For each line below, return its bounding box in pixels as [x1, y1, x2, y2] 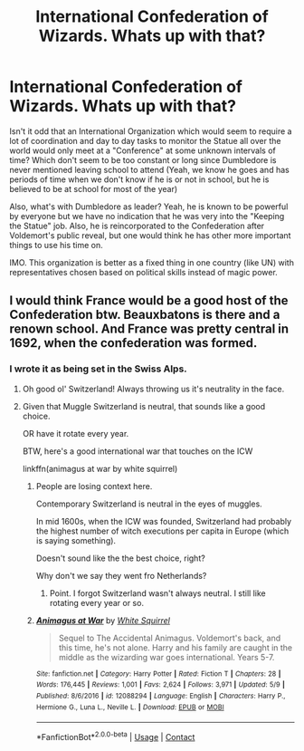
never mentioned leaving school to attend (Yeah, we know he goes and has [9, 164, 290, 175]
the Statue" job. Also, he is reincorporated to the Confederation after [9, 220, 265, 231]
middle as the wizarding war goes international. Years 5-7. [58, 651, 275, 662]
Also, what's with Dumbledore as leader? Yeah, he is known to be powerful [9, 201, 289, 212]
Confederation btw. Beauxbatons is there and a [9, 307, 280, 323]
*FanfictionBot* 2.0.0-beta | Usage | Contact [35, 730, 195, 742]
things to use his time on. [9, 239, 104, 250]
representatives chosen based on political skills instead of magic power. [9, 266, 278, 277]
